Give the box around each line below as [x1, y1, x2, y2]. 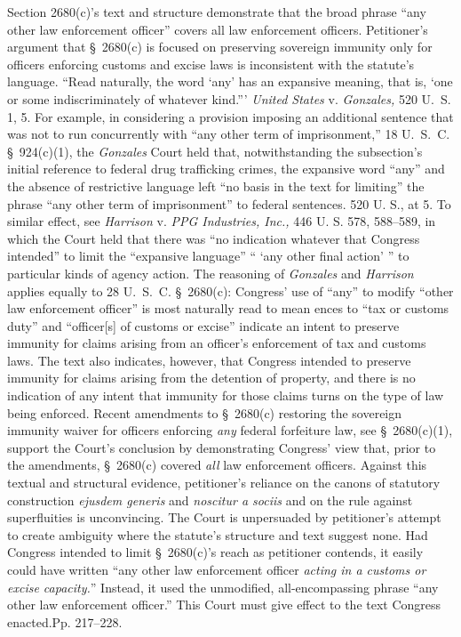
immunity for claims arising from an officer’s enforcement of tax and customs [7, 334, 426, 352]
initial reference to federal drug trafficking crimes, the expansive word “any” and [7, 159, 445, 178]
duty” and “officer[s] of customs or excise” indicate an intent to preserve [7, 316, 400, 335]
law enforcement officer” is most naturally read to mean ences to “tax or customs [7, 299, 449, 318]
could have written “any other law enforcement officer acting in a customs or [7, 560, 426, 578]
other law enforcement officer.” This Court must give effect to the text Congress [7, 595, 441, 614]
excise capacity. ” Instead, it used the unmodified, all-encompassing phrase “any [7, 577, 439, 596]
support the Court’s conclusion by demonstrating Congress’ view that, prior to [7, 438, 436, 456]
